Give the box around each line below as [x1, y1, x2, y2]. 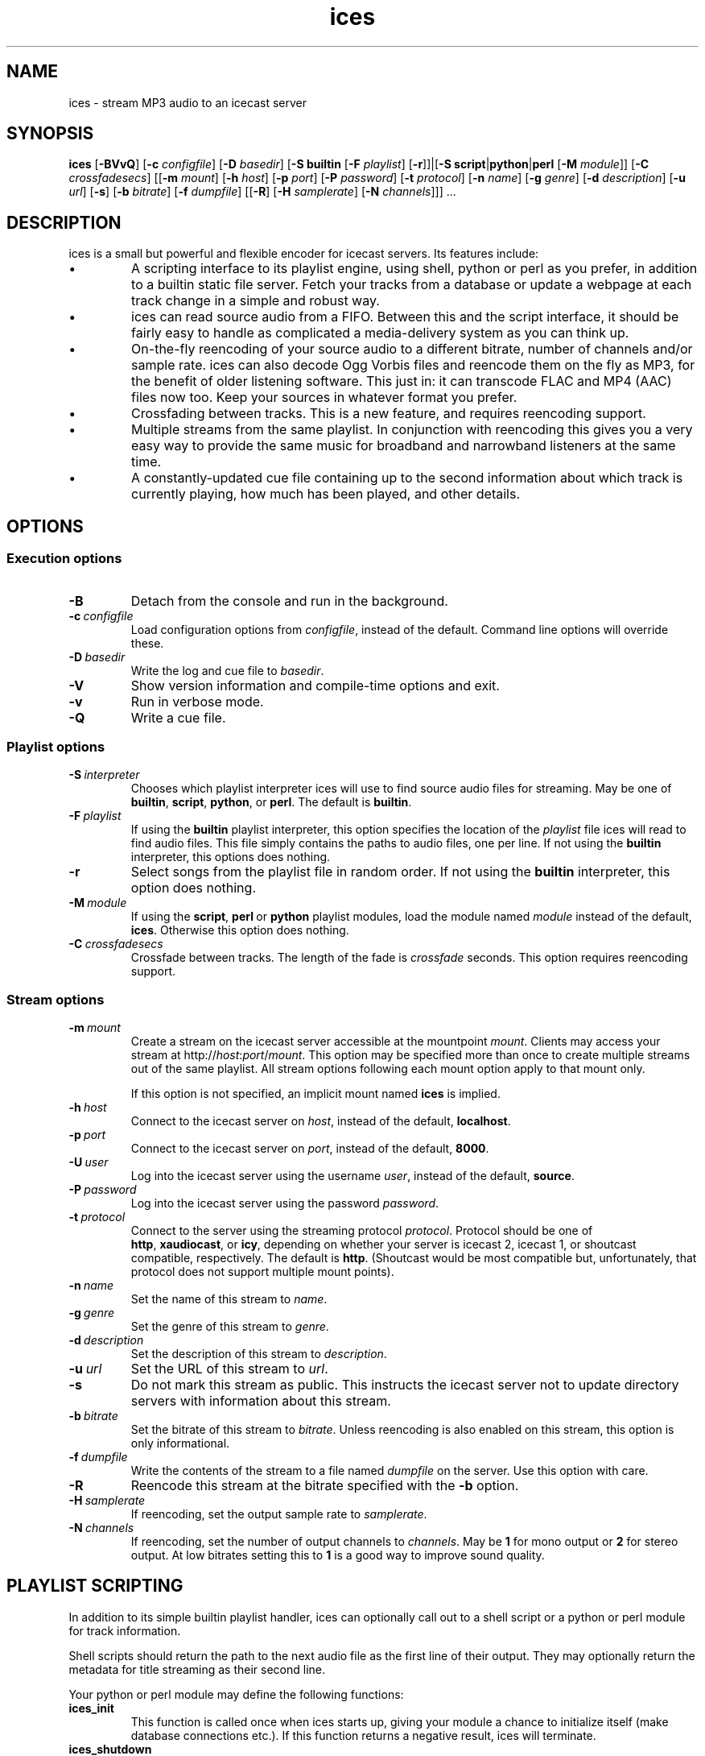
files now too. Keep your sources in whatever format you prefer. [131, 389, 517, 406]
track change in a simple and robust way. [131, 292, 380, 309]
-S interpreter [68, 768, 140, 782]
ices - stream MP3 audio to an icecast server [68, 95, 307, 110]
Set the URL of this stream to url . [130, 1360, 328, 1377]
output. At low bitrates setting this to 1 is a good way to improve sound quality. [130, 1548, 545, 1562]
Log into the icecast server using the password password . [130, 1196, 439, 1210]
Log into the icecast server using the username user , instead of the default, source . [130, 1169, 575, 1182]
